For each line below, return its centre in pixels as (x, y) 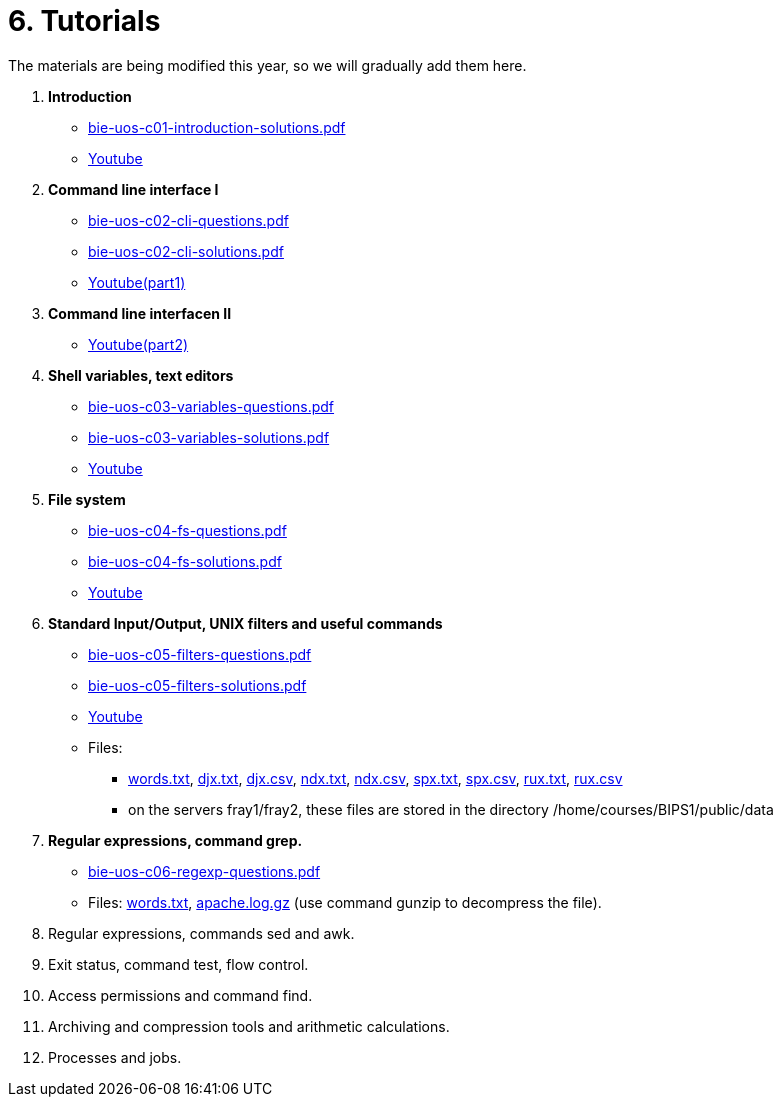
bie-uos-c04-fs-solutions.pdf (185, 561)
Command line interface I (133, 189)
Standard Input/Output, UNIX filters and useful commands (245, 623)
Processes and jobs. (115, 1057)
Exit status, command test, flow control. (178, 964)
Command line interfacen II (140, 313)
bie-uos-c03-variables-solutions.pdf (209, 437)
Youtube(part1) (137, 282)
